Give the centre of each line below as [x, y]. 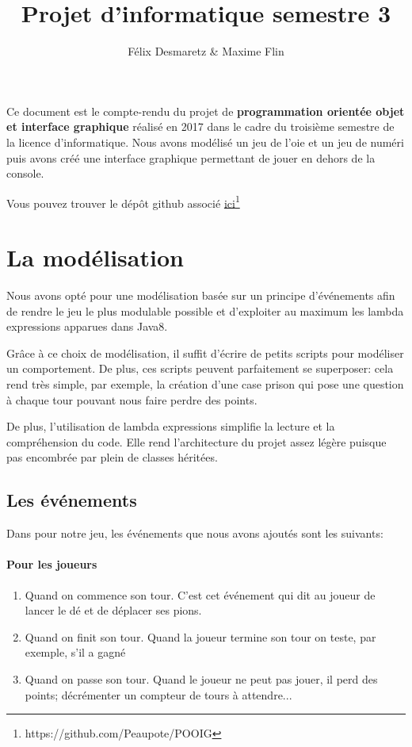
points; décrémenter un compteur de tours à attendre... [158, 694]
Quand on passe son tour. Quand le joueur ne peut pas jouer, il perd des [201, 678]
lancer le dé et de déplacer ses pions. [113, 610]
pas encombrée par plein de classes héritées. [112, 457]
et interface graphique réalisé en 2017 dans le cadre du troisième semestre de [200, 126]
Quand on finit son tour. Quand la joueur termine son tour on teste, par [200, 636]
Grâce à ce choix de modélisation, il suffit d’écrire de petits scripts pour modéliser [205, 352]
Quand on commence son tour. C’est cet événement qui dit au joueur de [200, 594]
